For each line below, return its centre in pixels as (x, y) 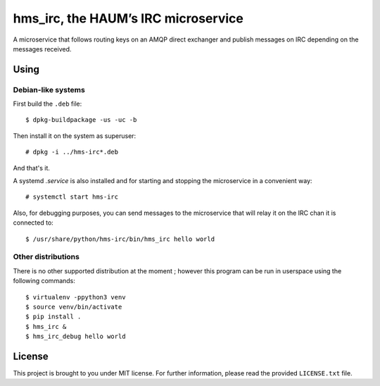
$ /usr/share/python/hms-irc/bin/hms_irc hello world (120, 239)
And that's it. (32, 168)
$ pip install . (53, 317)
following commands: (44, 281)
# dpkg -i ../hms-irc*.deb (72, 152)
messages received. (42, 49)
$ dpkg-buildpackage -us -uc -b (81, 120)
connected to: (33, 223)
